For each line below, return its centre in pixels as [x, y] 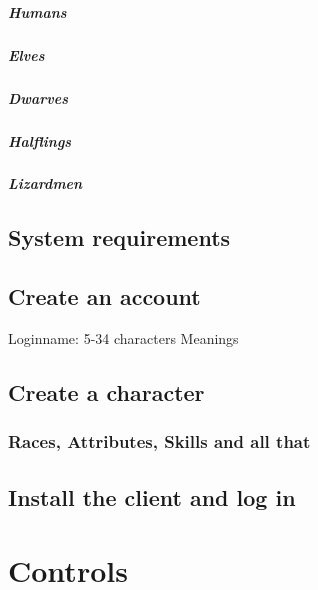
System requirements [119, 237]
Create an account [104, 296]
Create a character [106, 392]
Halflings [40, 140]
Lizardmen [45, 183]
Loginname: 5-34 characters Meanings [123, 338]
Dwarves [38, 97]
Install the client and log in [152, 496]
